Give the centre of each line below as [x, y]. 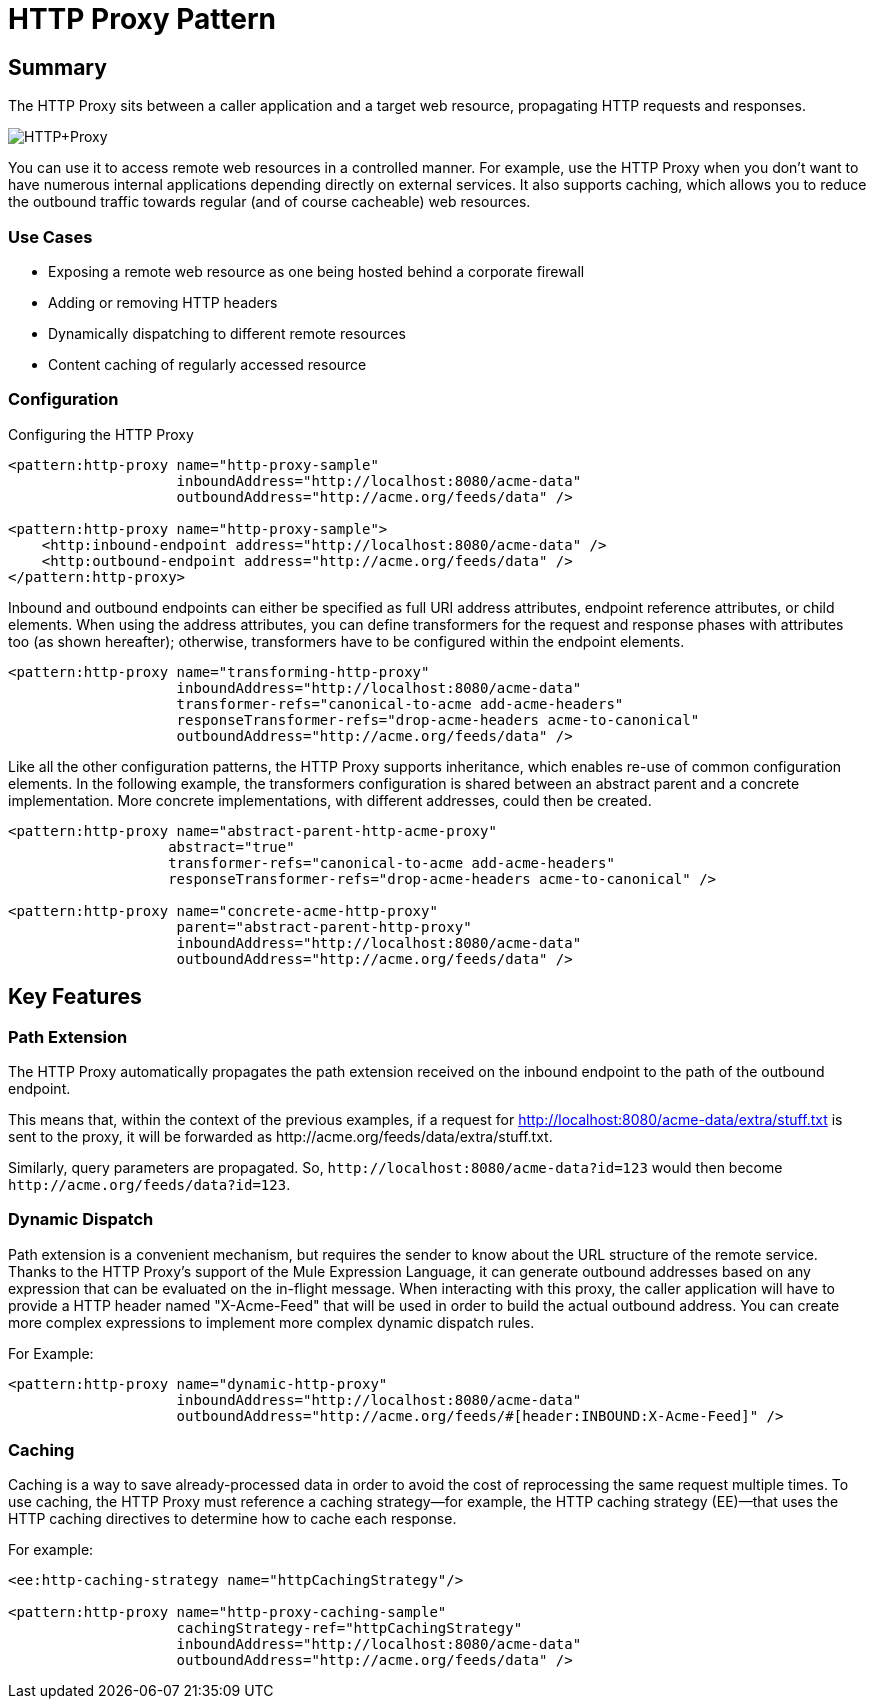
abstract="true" [231, 846]
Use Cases [50, 236]
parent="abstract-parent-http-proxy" [324, 926]
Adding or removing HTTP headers [163, 302]
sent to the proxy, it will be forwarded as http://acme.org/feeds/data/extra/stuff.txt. [280, 1136]
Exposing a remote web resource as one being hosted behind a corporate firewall [316, 271]
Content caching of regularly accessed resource [207, 364]
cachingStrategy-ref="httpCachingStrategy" [349, 1628]
